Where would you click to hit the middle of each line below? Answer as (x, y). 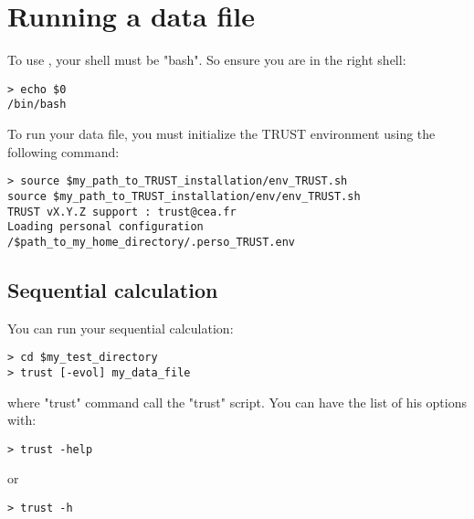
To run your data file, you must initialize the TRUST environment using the (221, 134)
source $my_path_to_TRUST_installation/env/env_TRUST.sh (184, 196)
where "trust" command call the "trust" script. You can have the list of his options (237, 402)
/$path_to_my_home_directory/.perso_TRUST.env (151, 242)
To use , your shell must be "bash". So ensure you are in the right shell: (207, 60)
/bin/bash (37, 105)
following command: (63, 151)
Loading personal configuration (105, 227)
